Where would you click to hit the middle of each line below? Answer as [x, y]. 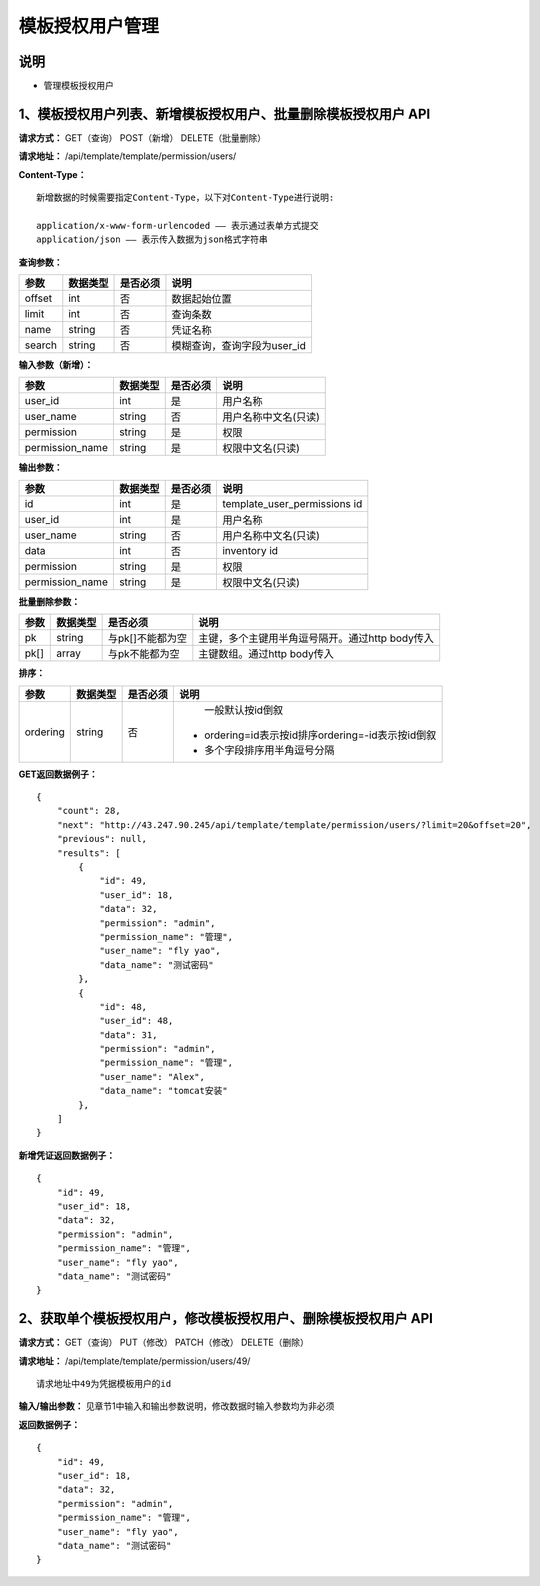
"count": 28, [88, 811]
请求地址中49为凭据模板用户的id [104, 1384]
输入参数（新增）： [56, 365]
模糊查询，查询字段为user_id [239, 346]
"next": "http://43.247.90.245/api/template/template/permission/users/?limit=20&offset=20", [294, 824]
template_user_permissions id [292, 503]
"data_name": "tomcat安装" [164, 1091]
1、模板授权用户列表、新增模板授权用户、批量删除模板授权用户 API [224, 113]
